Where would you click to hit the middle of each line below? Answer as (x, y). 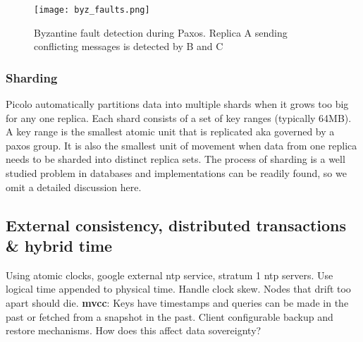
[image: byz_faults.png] (92, 10)
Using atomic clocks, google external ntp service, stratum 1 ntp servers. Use (170, 275)
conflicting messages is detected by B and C (129, 46)
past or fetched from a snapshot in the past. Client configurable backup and (170, 316)
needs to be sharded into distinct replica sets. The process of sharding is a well (176, 159)
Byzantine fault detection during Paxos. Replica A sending (161, 32)
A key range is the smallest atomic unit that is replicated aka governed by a (170, 132)
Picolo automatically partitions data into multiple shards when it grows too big (177, 104)
